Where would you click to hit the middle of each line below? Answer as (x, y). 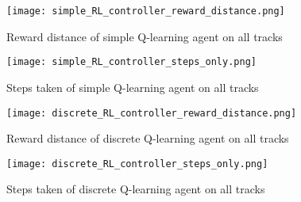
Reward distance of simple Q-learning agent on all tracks (145, 36)
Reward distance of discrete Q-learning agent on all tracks (148, 138)
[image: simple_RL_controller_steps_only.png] (131, 62)
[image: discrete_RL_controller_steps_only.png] (137, 164)
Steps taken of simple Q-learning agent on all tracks (133, 87)
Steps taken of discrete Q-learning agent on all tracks (136, 189)
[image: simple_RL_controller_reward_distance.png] (146, 11)
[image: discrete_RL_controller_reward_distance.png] (152, 113)
